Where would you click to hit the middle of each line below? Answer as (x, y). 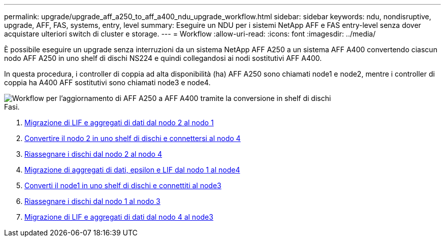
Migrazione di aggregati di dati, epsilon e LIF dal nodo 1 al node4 (132, 170)
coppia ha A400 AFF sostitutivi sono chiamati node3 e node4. (107, 82)
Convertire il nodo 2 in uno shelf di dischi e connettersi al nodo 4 (133, 138)
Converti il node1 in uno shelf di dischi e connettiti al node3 (123, 185)
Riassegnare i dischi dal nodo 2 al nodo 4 (93, 154)
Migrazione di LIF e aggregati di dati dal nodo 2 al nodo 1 (119, 123)
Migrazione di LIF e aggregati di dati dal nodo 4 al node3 (119, 217)
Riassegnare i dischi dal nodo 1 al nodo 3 (92, 201)
